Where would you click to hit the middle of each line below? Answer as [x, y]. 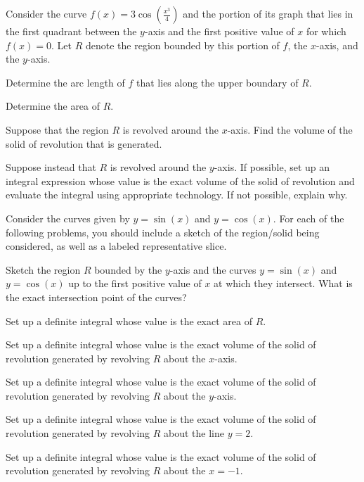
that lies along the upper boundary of [217, 82]
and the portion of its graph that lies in [268, 13]
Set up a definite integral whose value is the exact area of [129, 321]
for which [326, 31]
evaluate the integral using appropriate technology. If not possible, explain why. [177, 195]
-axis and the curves [213, 269]
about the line [194, 433]
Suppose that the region [57, 129]
